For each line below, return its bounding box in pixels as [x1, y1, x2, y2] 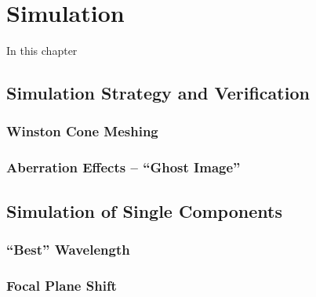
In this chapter [6, 42, 78, 59]
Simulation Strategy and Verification [6, 81, 310, 105]
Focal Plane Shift [6, 275, 117, 295]
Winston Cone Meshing [6, 121, 158, 141]
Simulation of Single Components [6, 198, 282, 223]
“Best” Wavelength [6, 239, 130, 259]
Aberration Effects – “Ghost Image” [6, 158, 241, 177]
